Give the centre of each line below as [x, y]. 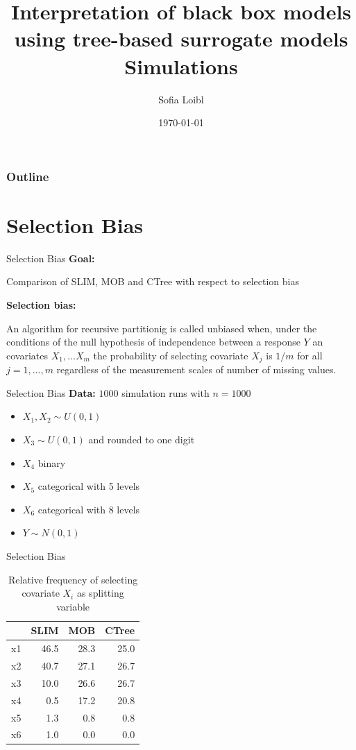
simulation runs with [166, 392]
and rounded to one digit [142, 439]
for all [310, 355]
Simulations [181, 66]
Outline [28, 176]
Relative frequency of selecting [73, 579]
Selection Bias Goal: [51, 258]
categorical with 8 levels [89, 509]
